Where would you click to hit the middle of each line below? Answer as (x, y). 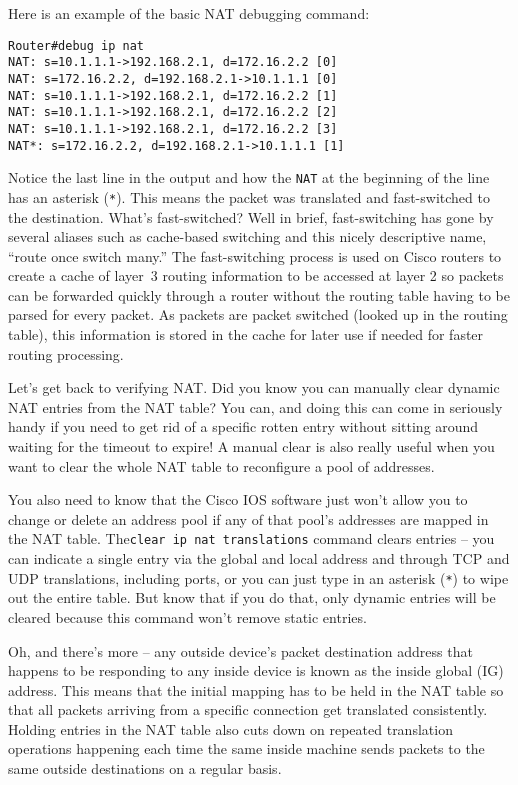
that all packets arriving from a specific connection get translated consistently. (248, 709)
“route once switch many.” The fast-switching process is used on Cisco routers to (255, 255)
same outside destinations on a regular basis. (145, 768)
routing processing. (66, 353)
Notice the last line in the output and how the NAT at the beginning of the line (249, 177)
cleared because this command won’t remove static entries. (187, 616)
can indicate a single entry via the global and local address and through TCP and (259, 558)
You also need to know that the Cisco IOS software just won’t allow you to (238, 499)
